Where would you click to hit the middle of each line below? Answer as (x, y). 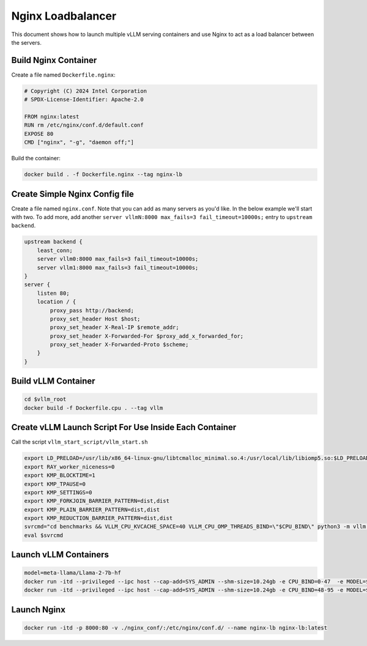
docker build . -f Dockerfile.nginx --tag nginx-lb (103, 175)
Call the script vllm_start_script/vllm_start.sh (80, 442)
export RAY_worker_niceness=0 (69, 467)
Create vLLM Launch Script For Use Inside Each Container (124, 427)
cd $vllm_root (45, 399)
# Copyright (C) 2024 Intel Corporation (85, 91)
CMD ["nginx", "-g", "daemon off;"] (79, 143)
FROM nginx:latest (52, 117)
